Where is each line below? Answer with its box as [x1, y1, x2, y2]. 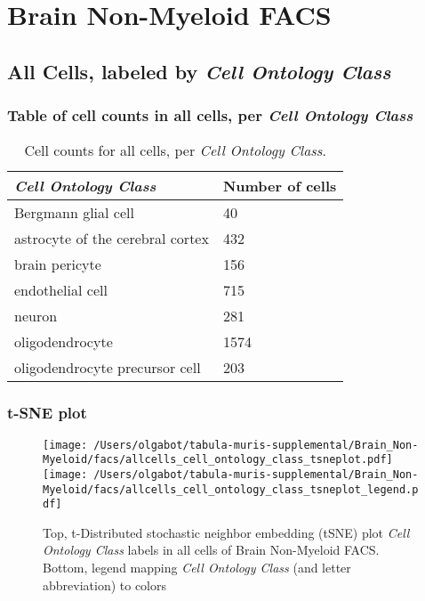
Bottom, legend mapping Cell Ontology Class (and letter [43, 558, 351, 577]
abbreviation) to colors [43, 575, 167, 594]
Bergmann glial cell [14, 202, 134, 223]
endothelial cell [14, 280, 108, 301]
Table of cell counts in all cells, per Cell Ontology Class [7, 104, 413, 126]
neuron [14, 305, 58, 327]
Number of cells [222, 175, 337, 197]
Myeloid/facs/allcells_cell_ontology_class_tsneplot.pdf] [43, 453, 393, 467]
